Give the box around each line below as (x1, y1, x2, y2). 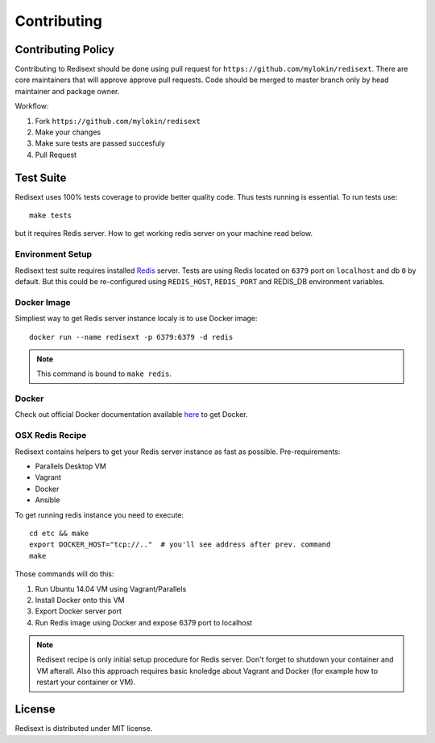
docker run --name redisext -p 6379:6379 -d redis (29, 332, 234, 341)
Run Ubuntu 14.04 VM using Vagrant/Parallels (35, 584, 187, 593)
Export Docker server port (35, 606, 122, 616)
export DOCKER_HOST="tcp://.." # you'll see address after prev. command (29, 540, 331, 549)
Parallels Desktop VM (35, 461, 106, 471)
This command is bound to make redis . (36, 369, 172, 378)
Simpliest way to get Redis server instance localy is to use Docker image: (14, 314, 258, 324)
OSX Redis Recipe (14, 430, 87, 441)
